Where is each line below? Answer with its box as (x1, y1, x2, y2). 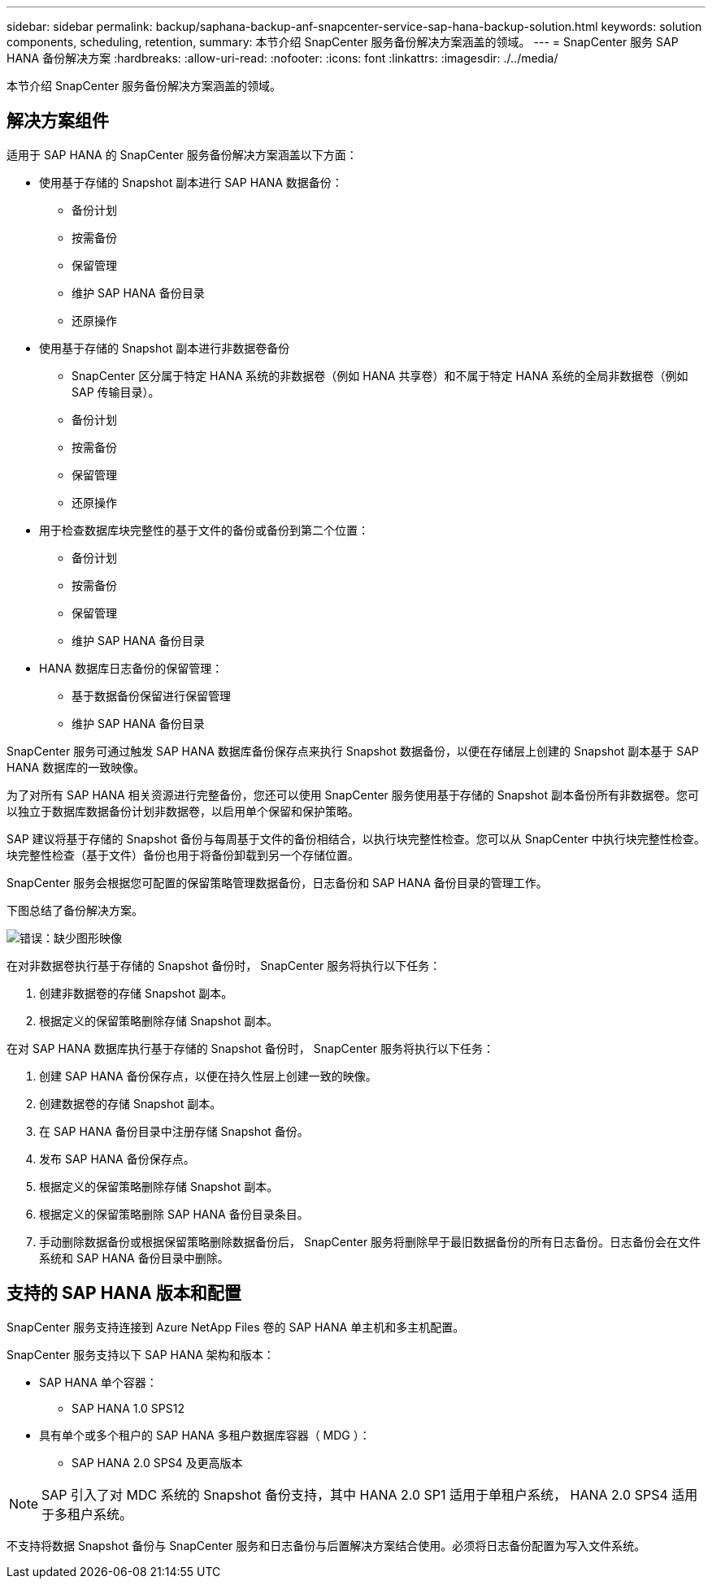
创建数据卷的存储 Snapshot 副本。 (39, 1096, 222, 1111)
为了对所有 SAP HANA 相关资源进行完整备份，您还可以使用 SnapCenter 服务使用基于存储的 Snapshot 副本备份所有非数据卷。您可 (7, 787, 699, 802)
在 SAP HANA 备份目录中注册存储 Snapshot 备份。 (39, 1124, 309, 1138)
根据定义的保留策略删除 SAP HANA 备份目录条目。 (39, 1206, 309, 1221)
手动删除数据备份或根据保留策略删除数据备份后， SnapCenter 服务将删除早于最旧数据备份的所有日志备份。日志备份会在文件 (39, 1234, 701, 1249)
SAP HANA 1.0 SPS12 (72, 1401, 185, 1415)
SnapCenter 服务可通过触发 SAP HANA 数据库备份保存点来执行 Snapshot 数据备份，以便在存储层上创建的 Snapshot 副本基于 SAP (7, 743, 699, 758)
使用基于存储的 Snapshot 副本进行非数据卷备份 (39, 340, 290, 355)
